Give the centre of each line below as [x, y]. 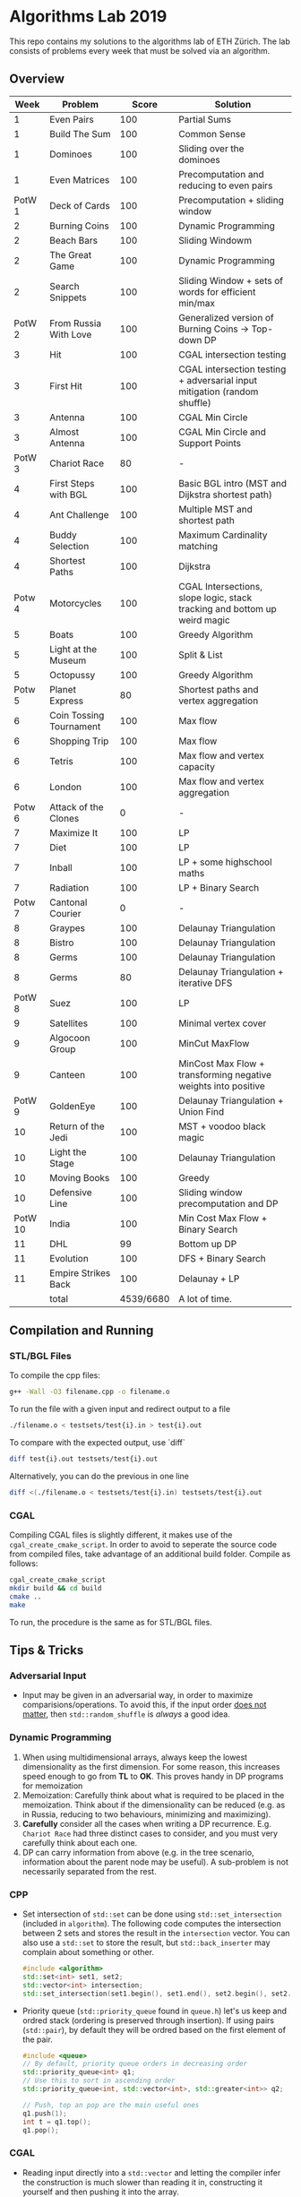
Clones [64, 818]
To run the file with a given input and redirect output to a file [120, 1409]
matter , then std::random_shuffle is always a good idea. [126, 1714]
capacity [197, 766]
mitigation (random [219, 392]
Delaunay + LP [209, 1279]
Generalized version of [227, 317]
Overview [37, 79]
